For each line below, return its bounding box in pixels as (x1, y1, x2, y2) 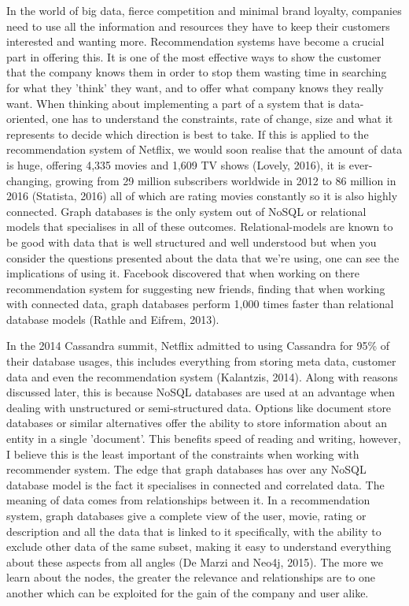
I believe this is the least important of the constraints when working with (6, 445, 359, 462)
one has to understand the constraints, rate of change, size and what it (51, 110, 393, 127)
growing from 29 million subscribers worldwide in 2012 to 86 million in (55, 172, 396, 188)
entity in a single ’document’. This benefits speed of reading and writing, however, (6, 430, 401, 447)
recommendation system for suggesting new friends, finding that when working (6, 280, 385, 296)
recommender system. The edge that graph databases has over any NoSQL (6, 461, 367, 478)
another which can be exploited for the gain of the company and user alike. (6, 584, 369, 600)
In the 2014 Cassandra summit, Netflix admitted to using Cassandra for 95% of (6, 337, 390, 354)
